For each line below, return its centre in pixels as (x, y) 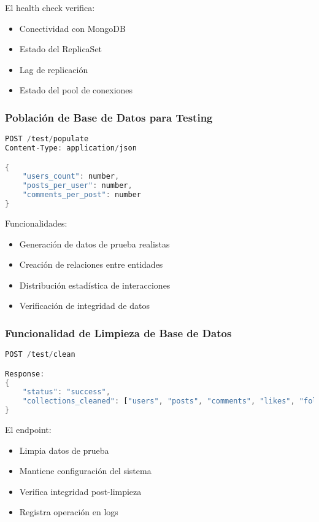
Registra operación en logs (69, 512)
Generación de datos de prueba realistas (94, 243)
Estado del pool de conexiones (76, 90)
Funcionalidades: (36, 223)
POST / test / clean (40, 355)
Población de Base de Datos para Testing (109, 117)
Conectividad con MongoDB (72, 28)
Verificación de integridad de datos (84, 306)
